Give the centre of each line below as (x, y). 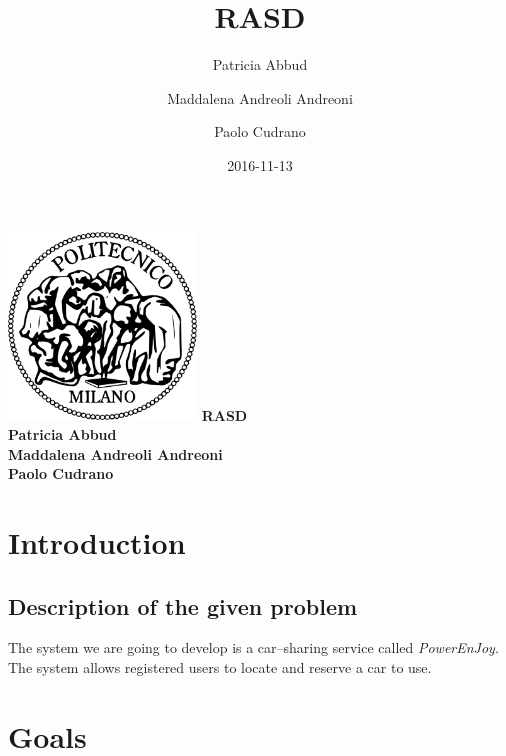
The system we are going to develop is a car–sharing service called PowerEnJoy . (253, 647)
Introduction (97, 542)
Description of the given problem (183, 605)
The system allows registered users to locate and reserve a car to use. (220, 667)
